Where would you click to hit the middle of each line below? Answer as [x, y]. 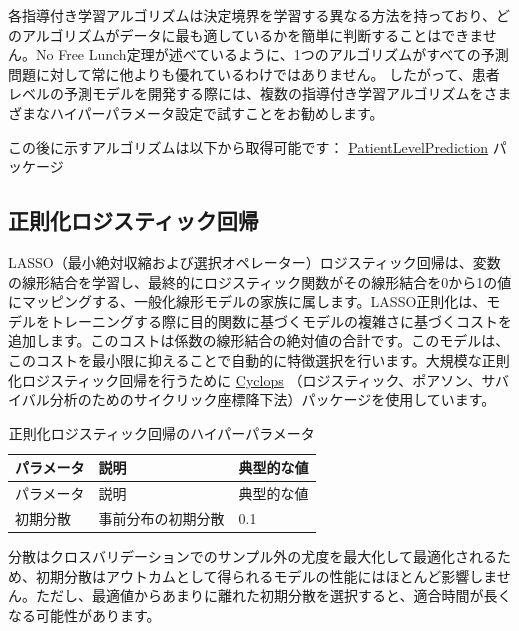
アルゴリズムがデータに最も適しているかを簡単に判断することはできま [252, 34]
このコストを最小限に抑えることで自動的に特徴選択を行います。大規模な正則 [259, 359]
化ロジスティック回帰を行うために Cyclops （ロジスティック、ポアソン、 [245, 379]
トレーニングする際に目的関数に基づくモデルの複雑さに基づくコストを [280, 320]
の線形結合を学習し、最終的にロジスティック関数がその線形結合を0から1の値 [260, 281]
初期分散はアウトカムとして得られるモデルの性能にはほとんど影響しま [266, 575]
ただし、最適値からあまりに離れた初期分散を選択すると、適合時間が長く [273, 595]
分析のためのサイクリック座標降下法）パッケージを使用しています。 [272, 399]
